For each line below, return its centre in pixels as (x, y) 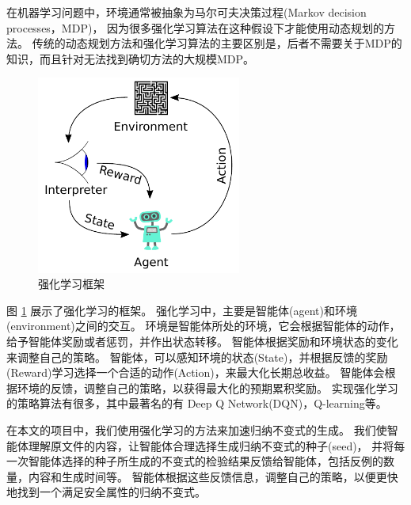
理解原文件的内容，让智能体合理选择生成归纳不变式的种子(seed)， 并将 (211, 445)
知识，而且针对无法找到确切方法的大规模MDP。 (131, 58)
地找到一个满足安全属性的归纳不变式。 (106, 492)
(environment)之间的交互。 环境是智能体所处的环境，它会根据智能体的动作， (204, 326)
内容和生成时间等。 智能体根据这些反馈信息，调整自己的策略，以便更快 (213, 476)
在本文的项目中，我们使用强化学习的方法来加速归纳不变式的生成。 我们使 (197, 429)
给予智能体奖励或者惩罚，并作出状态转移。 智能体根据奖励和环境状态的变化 (202, 341)
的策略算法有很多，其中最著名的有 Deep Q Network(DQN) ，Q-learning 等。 (197, 403)
